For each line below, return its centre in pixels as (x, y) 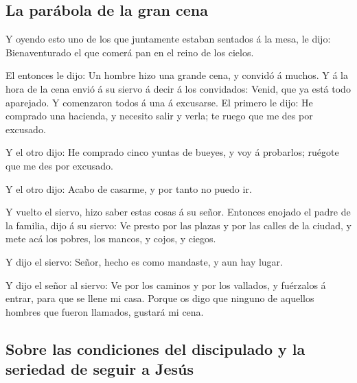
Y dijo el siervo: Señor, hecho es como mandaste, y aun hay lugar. (144, 261)
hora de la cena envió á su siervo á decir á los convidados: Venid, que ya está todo (178, 88)
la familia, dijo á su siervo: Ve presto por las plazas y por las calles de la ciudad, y (178, 225)
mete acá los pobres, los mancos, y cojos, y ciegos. (111, 239)
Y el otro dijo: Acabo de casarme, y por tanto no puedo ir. (129, 188)
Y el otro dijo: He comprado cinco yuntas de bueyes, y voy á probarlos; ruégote (172, 152)
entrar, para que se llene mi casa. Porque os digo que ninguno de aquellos (160, 298)
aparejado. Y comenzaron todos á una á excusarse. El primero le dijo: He (159, 102)
